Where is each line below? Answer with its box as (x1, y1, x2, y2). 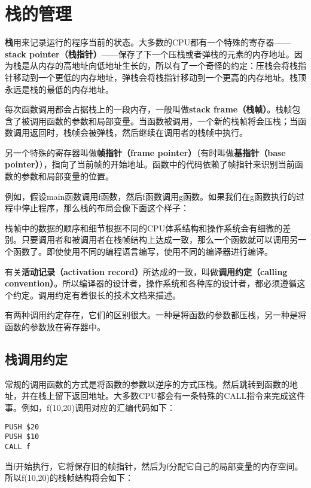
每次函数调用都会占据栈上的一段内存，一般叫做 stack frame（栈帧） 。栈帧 (5, 103, 292, 115)
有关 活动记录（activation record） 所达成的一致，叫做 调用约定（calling (5, 265, 288, 277)
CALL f (5, 442, 31, 451)
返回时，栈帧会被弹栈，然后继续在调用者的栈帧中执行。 (29, 126, 248, 139)
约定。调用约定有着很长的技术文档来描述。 (13, 288, 181, 301)
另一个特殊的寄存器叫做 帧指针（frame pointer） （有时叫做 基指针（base (5, 146, 286, 158)
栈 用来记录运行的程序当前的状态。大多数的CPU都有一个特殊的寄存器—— (5, 36, 291, 48)
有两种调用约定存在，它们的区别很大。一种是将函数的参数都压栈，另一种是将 (5, 309, 306, 321)
